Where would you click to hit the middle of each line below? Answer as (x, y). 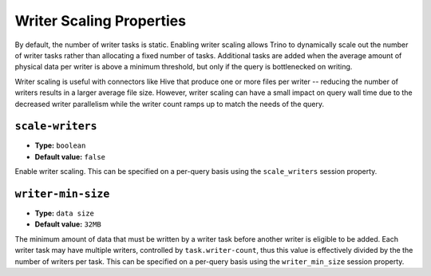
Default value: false (70, 156)
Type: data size (65, 213)
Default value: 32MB (68, 224)
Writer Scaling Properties (101, 21)
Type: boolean (60, 146)
